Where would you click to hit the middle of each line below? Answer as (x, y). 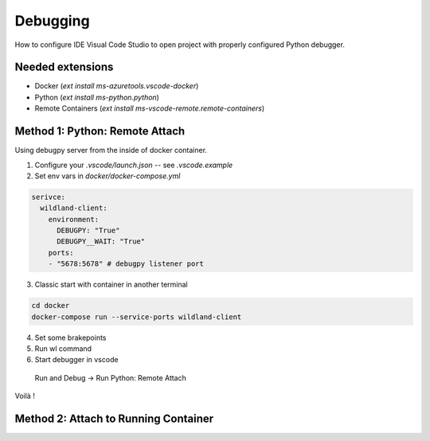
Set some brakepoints (70, 338)
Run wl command (63, 348)
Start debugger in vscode (76, 360)
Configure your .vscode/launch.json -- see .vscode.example (134, 165)
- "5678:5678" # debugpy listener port (126, 264)
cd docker (51, 306)
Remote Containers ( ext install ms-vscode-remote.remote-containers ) (150, 108)
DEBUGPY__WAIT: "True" (101, 242)
